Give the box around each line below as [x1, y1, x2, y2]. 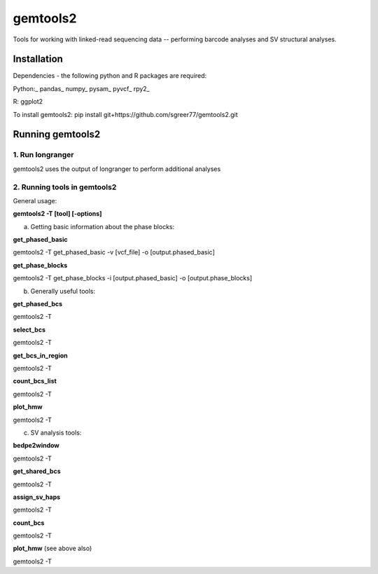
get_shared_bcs [13, 467, 61, 476]
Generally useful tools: [30, 287, 96, 295]
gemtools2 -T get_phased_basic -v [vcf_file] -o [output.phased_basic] [13, 248, 215, 257]
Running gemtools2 [13, 128, 101, 140]
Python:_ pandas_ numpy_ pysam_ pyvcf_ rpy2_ [13, 84, 150, 93]
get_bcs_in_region [13, 351, 68, 360]
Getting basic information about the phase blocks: [30, 222, 175, 231]
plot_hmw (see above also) [13, 544, 92, 553]
